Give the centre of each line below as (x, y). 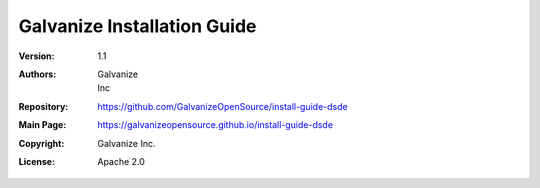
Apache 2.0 (121, 161)
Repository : (43, 106)
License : (36, 161)
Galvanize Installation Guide (137, 26)
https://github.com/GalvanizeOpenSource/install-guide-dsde (223, 106)
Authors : (37, 74)
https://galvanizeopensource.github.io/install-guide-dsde (215, 125)
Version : (36, 56)
